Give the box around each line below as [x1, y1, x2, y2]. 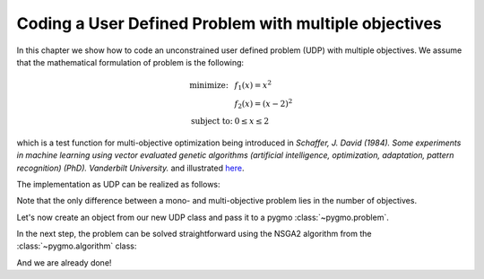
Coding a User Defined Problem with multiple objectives [16, 13, 443, 33]
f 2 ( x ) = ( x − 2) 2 [234, 97, 293, 110]
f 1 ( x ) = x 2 [234, 79, 272, 92]
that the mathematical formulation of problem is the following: [16, 57, 245, 67]
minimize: [189, 80, 229, 90]
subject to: [191, 116, 233, 126]
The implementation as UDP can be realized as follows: [16, 179, 220, 189]
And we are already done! [16, 257, 112, 268]
